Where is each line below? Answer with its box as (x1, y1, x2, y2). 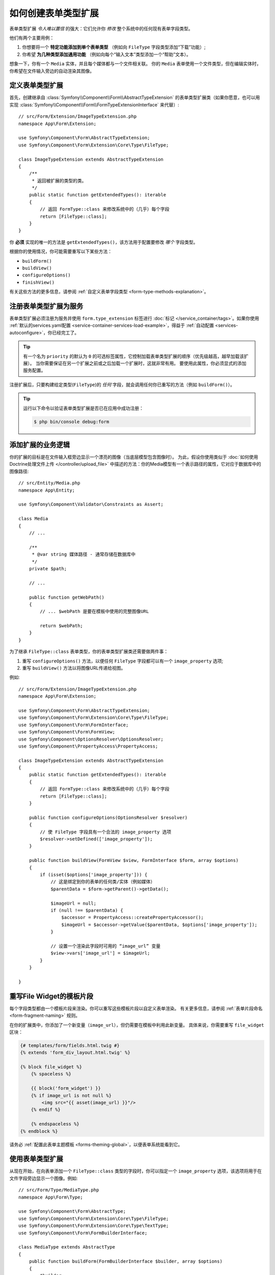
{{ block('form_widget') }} (31, 1085, 101, 1091)
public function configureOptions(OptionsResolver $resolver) (29, 814, 188, 821)
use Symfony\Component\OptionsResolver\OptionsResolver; (18, 736, 164, 742)
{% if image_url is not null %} (31, 1092, 112, 1099)
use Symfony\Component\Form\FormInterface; (18, 722, 129, 728)
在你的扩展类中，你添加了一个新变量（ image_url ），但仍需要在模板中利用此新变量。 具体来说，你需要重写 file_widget (9, 1022, 264, 1028)
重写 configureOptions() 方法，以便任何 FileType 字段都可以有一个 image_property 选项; (22, 658, 224, 664)
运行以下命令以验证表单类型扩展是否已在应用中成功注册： (23, 405, 144, 411)
